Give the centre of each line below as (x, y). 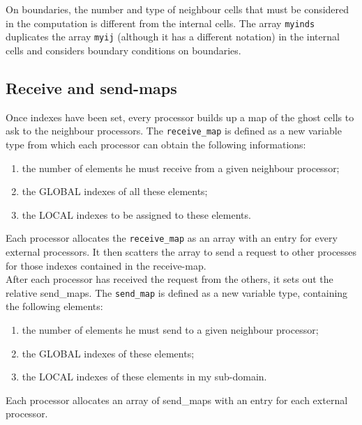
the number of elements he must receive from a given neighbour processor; (181, 168)
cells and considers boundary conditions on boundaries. (123, 50)
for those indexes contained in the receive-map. (106, 265)
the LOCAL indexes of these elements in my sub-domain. (144, 377)
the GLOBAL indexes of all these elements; (115, 191)
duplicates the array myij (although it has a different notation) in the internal (173, 37)
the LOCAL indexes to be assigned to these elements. (136, 214)
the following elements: (54, 306)
